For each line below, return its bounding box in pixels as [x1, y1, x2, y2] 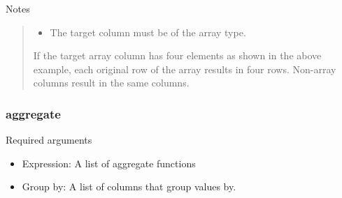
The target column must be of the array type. [50, 24, 246, 39]
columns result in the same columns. [33, 75, 190, 90]
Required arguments [6, 132, 92, 147]
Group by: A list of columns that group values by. [22, 179, 236, 194]
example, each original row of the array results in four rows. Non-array [33, 61, 336, 76]
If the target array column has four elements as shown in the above [33, 48, 322, 63]
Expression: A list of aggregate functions [22, 155, 196, 170]
